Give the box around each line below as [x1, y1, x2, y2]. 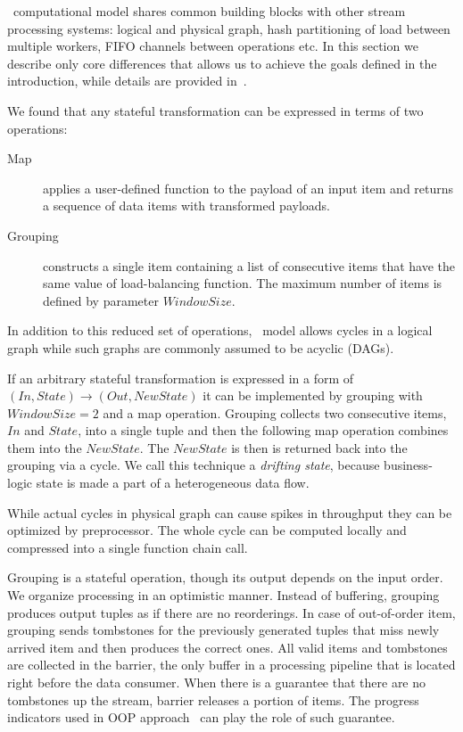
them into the [7, 438, 82, 456]
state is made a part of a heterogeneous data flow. [36, 473, 310, 492]
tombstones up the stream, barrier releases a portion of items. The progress [7, 690, 419, 709]
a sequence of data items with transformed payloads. [43, 196, 330, 215]
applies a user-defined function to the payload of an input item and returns [43, 178, 454, 197]
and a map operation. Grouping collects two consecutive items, [103, 403, 447, 422]
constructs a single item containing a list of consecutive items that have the [43, 256, 456, 275]
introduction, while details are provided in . [7, 71, 247, 90]
